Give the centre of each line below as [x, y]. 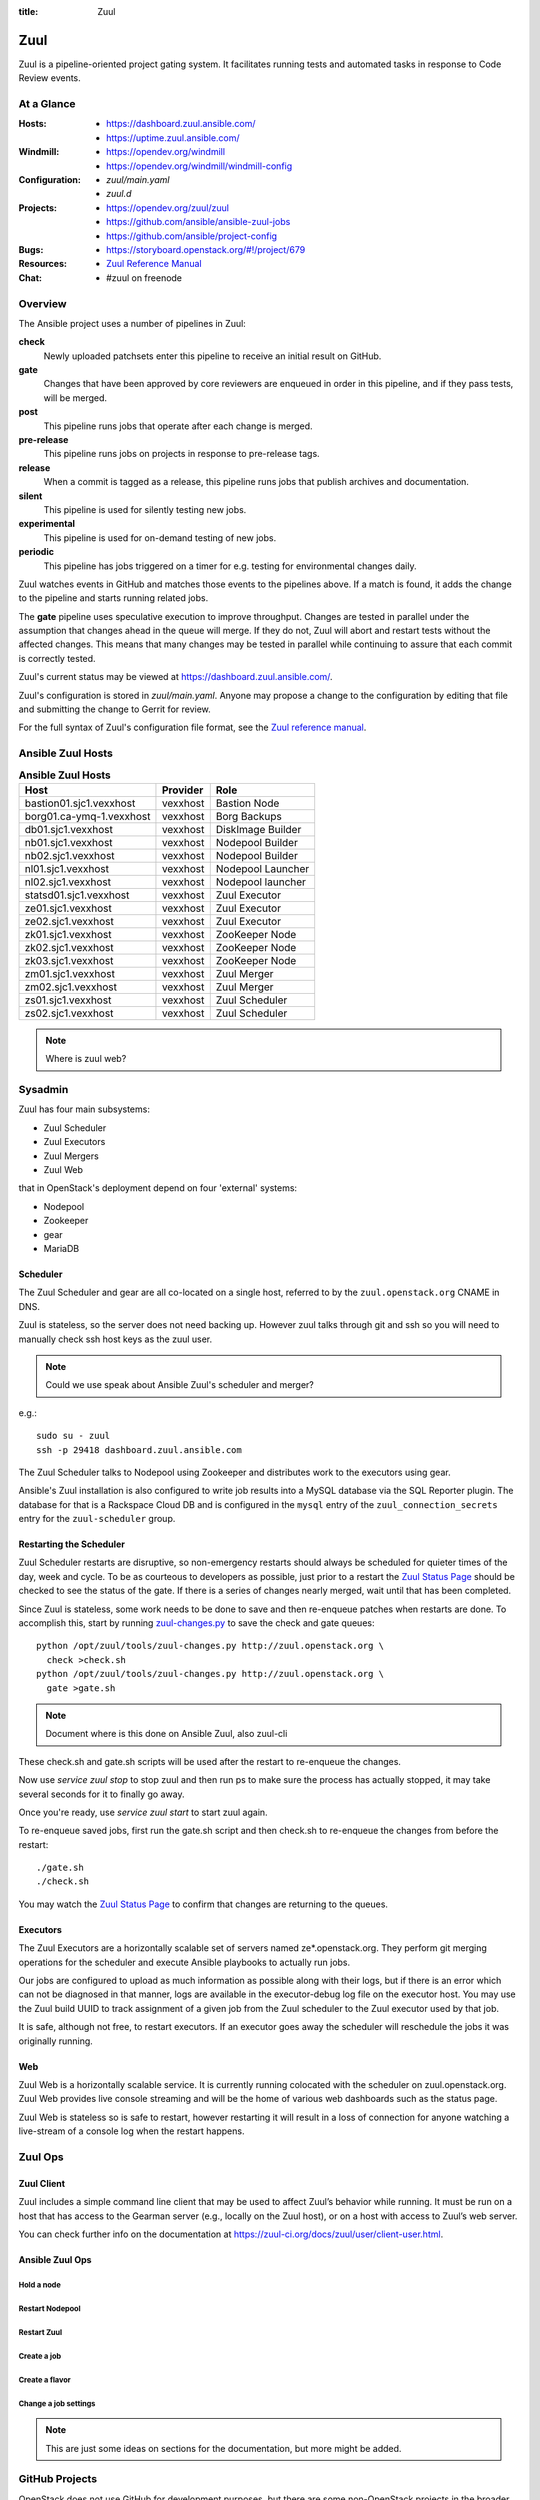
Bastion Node [247, 803]
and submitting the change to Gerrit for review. [115, 709]
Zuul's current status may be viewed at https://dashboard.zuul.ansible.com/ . [176, 677]
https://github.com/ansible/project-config [192, 236]
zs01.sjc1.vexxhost [68, 1000]
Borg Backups [248, 816]
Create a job [40, 2356]
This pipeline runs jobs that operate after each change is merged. [178, 426]
